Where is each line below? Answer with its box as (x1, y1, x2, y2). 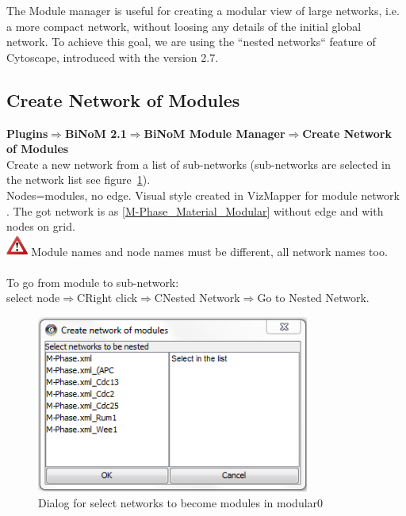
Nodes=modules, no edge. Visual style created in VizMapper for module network (6, 186, 400, 203)
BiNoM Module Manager (144, 124, 285, 141)
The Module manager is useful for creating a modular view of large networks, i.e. (6, 2, 400, 18)
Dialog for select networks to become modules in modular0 (38, 494, 324, 510)
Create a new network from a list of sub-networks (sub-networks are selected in (6, 155, 391, 172)
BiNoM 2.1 (64, 124, 127, 141)
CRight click (77, 289, 138, 306)
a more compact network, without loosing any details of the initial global (6, 17, 362, 34)
